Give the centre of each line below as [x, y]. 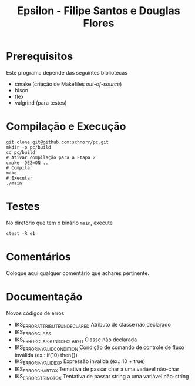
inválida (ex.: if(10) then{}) [46, 355]
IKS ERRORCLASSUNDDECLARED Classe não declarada [76, 340]
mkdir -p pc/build [28, 147]
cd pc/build [21, 152]
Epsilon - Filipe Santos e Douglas [99, 11]
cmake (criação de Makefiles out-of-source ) [68, 84]
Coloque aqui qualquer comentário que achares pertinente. [78, 273]
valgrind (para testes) [41, 103]
